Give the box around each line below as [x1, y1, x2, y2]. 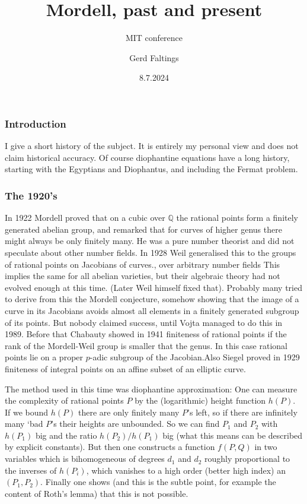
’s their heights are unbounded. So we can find [51, 417, 220, 430]
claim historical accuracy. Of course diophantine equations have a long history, [5, 151, 290, 163]
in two [254, 440, 277, 453]
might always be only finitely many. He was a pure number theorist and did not [5, 234, 295, 247]
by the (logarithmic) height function [135, 394, 266, 407]
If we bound [5, 405, 49, 418]
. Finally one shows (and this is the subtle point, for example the [40, 476, 276, 488]
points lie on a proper [5, 351, 84, 363]
